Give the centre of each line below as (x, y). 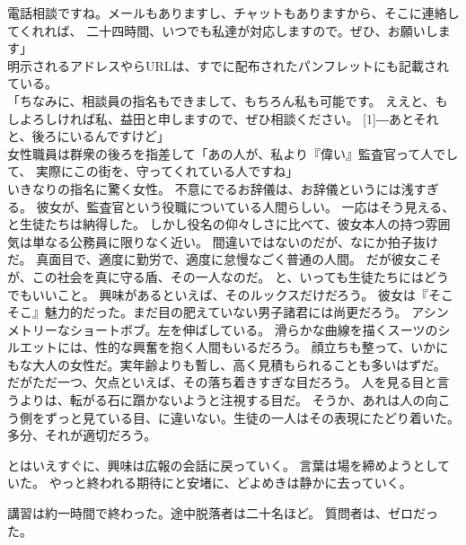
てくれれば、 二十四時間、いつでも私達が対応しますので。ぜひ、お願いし (223, 30)
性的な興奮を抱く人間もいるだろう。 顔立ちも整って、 (253, 347)
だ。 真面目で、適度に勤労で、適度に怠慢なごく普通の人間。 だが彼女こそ (224, 259)
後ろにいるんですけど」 (101, 136)
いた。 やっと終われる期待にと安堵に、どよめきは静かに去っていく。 (210, 483)
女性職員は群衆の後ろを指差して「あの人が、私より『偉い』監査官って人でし (233, 153)
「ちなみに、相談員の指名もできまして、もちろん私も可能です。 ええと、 (221, 100)
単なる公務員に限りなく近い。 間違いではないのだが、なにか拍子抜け (235, 241)
